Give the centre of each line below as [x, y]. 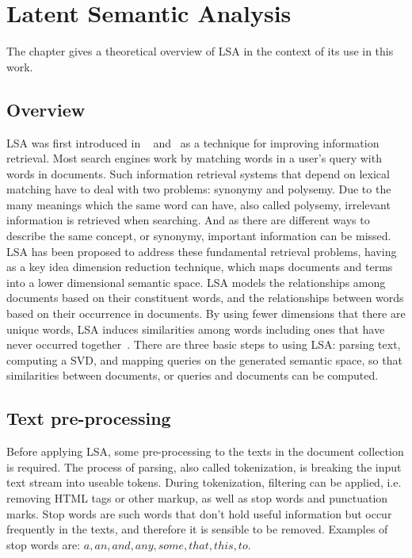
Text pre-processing [89, 418]
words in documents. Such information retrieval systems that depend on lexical [198, 173]
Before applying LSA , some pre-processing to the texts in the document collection [205, 451]
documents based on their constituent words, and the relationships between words [205, 298]
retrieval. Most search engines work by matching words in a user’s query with [194, 158]
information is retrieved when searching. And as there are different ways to [188, 220]
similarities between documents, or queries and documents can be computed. [193, 375]
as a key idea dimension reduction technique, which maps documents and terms [200, 267]
